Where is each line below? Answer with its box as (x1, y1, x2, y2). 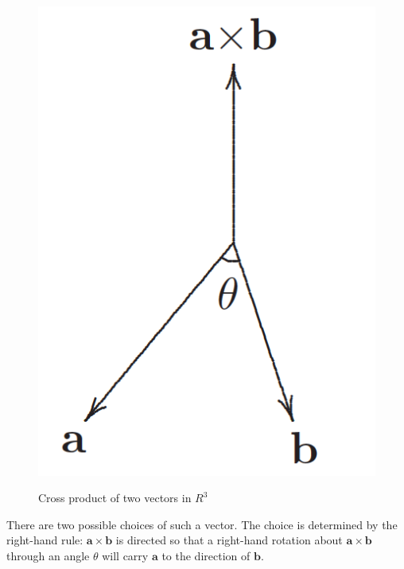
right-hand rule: (6, 532, 84, 548)
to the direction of (161, 548, 251, 564)
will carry (102, 548, 149, 564)
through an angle (6, 548, 90, 564)
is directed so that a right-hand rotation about (115, 532, 343, 548)
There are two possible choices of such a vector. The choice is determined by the (6, 516, 398, 532)
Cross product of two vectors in (38, 489, 192, 506)
